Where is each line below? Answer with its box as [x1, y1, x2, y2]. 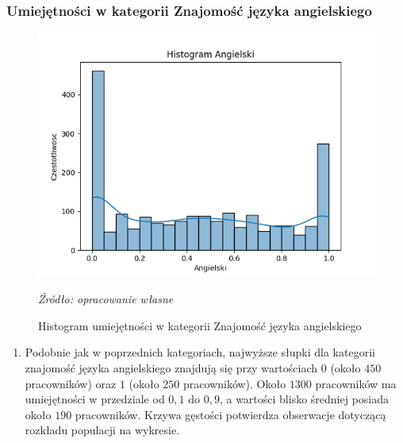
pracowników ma [315, 375, 397, 391]
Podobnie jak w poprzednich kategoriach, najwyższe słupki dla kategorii [25, 344, 375, 360]
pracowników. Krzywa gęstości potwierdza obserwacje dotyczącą [75, 406, 386, 422]
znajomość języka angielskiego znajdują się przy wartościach [25, 359, 318, 376]
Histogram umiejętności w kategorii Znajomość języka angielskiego [38, 317, 362, 333]
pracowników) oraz [25, 375, 117, 391]
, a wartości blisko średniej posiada [219, 391, 390, 407]
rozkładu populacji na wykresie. [25, 422, 180, 438]
